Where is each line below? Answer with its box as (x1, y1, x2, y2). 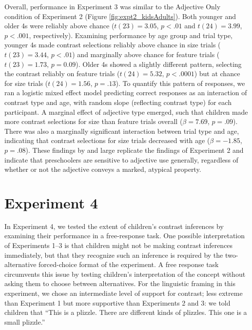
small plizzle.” (4, 316, 45, 327)
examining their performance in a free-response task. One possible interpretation (4, 230, 245, 241)
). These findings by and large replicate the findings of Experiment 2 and (25, 144, 244, 155)
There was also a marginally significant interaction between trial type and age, (4, 125, 239, 136)
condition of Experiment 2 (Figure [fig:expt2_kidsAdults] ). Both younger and (4, 11, 236, 21)
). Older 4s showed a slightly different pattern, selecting (76, 59, 242, 69)
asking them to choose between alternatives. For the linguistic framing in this (4, 278, 235, 289)
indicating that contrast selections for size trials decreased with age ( (4, 135, 210, 145)
